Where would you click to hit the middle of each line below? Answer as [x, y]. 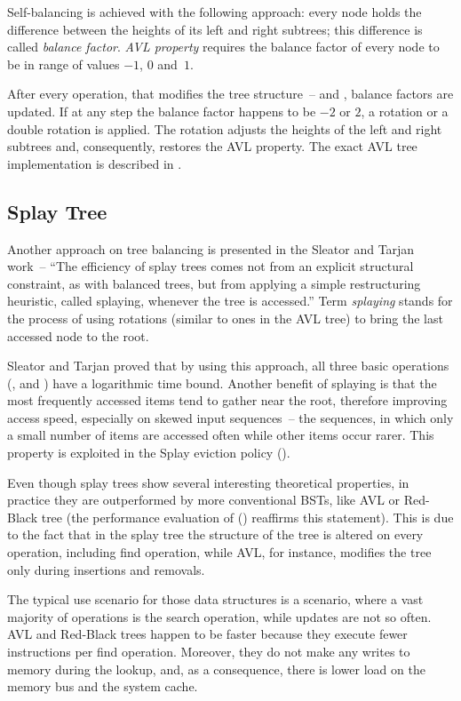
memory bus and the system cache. [103, 686]
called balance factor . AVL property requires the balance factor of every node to [223, 47]
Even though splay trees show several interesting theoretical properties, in [208, 482]
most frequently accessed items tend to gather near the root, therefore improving [227, 400]
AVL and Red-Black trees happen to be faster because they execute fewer [207, 634]
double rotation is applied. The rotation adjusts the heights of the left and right [225, 128]
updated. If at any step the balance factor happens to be [162, 111]
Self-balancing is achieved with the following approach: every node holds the [215, 12]
